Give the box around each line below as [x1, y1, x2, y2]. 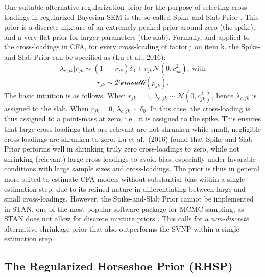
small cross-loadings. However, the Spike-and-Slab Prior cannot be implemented [4, 193, 254, 204]
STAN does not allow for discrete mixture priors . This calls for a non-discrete [4, 213, 249, 224]
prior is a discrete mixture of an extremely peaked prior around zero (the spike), [4, 21, 255, 32]
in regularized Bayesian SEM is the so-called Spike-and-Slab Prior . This [32, 11, 259, 22]
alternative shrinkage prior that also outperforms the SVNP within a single [4, 223, 239, 234]
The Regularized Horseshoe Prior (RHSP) [4, 258, 233, 274]
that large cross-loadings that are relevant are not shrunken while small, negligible [4, 123, 261, 134]
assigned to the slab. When [4, 103, 89, 113]
